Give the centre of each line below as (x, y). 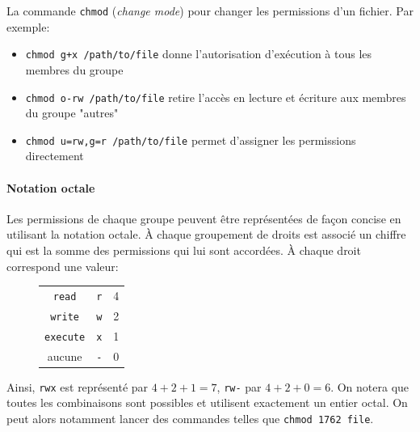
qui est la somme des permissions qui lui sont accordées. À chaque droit (184, 250)
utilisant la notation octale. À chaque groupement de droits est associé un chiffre (206, 234)
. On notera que (370, 386)
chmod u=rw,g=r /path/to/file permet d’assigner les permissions (191, 140)
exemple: (28, 26)
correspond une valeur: (63, 266)
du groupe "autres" (72, 113)
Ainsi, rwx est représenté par (78, 386)
